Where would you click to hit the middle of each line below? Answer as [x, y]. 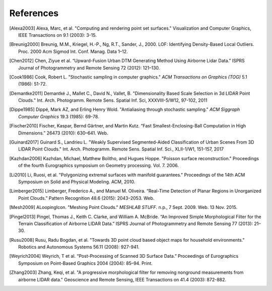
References [34, 13]
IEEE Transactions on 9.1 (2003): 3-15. [57, 35]
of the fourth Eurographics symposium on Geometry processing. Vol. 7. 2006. [98, 166]
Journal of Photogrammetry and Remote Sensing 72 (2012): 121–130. [89, 67]
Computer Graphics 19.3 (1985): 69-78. [59, 116]
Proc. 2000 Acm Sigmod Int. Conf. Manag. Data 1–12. [73, 51]
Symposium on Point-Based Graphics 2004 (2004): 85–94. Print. [86, 263]
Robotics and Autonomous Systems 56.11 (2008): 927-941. [79, 247]
